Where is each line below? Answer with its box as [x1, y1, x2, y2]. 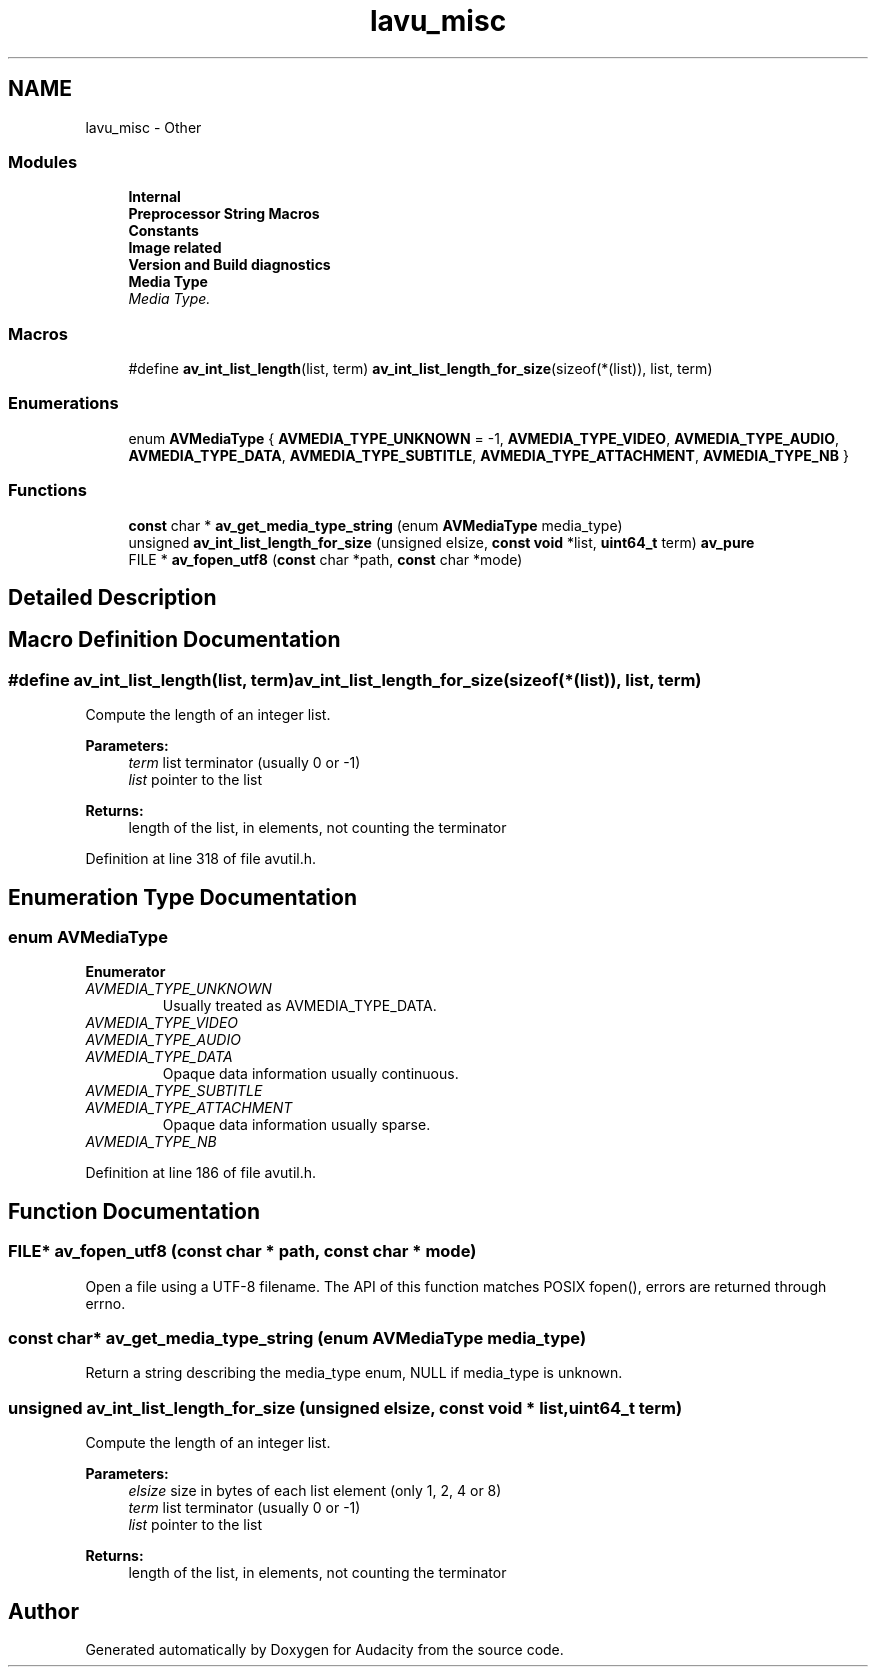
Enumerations [8, 393, 119, 414]
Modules [8, 151, 78, 172]
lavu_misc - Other [85, 118, 202, 136]
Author [8, 1598, 79, 1624]
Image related [128, 239, 222, 257]
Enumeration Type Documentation [8, 884, 357, 910]
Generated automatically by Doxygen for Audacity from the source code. [85, 1641, 564, 1659]
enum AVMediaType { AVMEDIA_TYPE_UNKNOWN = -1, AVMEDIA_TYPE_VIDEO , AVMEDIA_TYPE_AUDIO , [128, 429, 840, 447]
